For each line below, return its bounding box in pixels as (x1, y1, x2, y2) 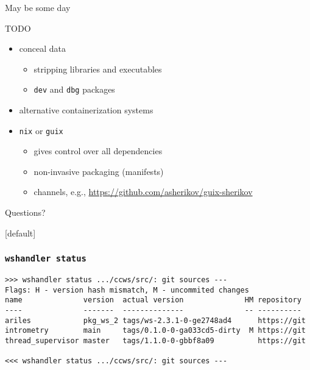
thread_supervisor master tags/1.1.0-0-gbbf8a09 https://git (5, 336, 306, 345)
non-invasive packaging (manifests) (33, 165, 164, 177)
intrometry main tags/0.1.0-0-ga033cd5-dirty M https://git (5, 326, 306, 335)
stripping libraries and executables (33, 62, 162, 75)
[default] (5, 226, 36, 239)
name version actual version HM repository (5, 296, 301, 305)
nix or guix (19, 124, 63, 137)
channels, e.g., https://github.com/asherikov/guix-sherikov (33, 185, 253, 198)
